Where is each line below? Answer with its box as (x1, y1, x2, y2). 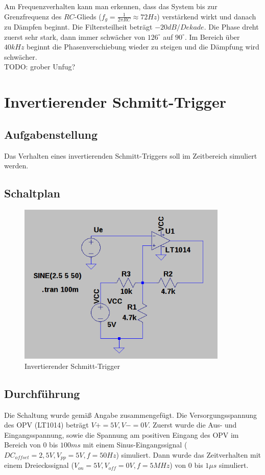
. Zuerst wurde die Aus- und (148, 419, 237, 430)
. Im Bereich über (184, 31, 240, 42)
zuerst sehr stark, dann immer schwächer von (4, 31, 146, 42)
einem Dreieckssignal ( (4, 460, 74, 470)
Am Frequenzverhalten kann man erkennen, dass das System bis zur (4, 1, 218, 11)
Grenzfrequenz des (4, 11, 62, 21)
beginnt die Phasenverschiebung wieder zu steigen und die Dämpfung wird (27, 41, 259, 52)
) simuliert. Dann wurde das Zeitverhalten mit (116, 449, 261, 460)
